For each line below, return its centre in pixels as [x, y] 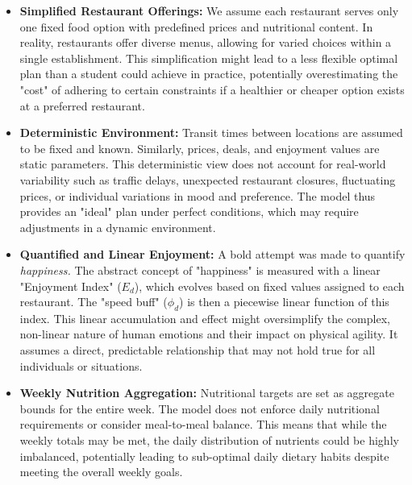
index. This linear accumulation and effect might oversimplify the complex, [205, 318]
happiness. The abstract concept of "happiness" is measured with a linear [200, 269]
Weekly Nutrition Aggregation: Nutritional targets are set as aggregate [207, 393]
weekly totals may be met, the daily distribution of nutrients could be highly [209, 440]
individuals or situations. [81, 365]
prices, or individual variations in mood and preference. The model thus [198, 195]
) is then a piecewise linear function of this [284, 302]
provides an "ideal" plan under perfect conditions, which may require [189, 211]
